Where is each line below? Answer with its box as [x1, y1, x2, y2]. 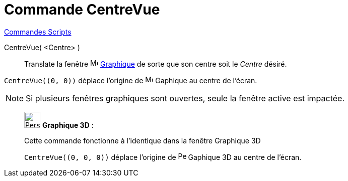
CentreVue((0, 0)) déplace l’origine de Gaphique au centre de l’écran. [4, 76, 257, 85]
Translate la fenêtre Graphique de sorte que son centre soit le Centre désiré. [24, 59, 287, 68]
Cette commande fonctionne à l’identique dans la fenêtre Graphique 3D [24, 136, 261, 145]
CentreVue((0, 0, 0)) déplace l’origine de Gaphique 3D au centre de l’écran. [24, 152, 302, 161]
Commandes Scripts [4, 27, 72, 36]
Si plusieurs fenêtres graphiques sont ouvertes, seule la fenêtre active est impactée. [26, 93, 344, 103]
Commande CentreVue [4, 1, 160, 18]
